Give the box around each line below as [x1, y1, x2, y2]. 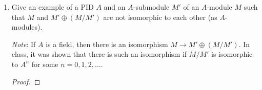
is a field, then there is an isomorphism [46, 38, 168, 49]
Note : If [11, 38, 36, 49]
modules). [11, 21, 43, 32]
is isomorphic [211, 49, 253, 59]
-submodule [133, 2, 170, 12]
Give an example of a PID [11, 2, 94, 12]
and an [104, 2, 126, 12]
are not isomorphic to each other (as [103, 11, 217, 22]
